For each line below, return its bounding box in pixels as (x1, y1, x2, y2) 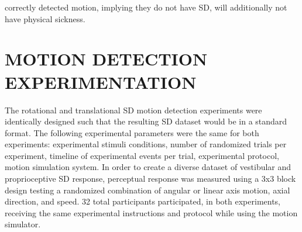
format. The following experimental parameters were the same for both (5, 126, 259, 138)
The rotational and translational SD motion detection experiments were (5, 103, 262, 116)
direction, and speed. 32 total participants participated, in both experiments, (5, 195, 281, 207)
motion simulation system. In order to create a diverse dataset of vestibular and (5, 161, 291, 173)
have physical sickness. (5, 12, 85, 25)
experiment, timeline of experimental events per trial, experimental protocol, (5, 149, 279, 161)
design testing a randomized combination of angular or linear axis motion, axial (5, 183, 290, 196)
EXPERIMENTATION (5, 70, 197, 94)
